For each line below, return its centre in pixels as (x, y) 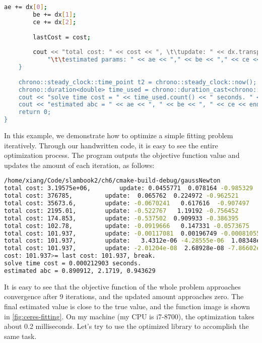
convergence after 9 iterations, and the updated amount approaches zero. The (124, 296)
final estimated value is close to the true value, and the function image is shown (127, 306)
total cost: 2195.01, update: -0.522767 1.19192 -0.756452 (121, 211)
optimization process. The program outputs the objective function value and (122, 155)
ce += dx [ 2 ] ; (55, 22)
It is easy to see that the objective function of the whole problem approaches (122, 286)
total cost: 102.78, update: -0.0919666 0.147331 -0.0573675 (127, 226)
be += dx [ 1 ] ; (55, 14)
